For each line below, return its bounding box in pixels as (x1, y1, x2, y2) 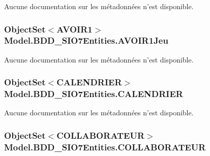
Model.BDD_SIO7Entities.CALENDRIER (4, 87, 183, 100)
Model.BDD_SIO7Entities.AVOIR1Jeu (4, 34, 168, 47)
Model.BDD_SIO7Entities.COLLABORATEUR (4, 140, 206, 153)
